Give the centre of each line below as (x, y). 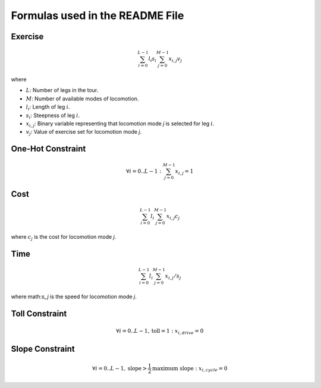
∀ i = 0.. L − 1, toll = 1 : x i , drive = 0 (160, 332)
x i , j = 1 (184, 172)
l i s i (152, 59)
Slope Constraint (43, 349)
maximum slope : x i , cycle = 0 (190, 369)
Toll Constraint (39, 313)
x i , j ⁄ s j (173, 277)
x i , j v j (175, 59)
